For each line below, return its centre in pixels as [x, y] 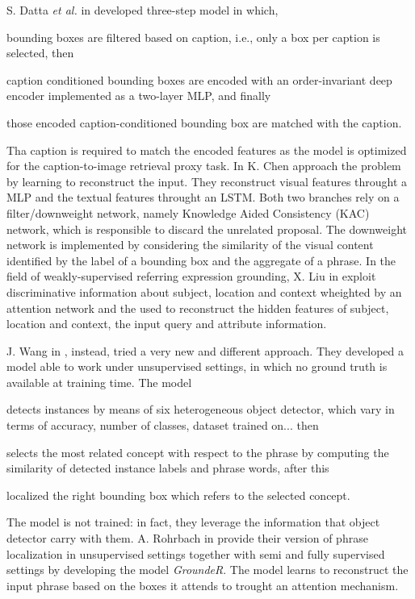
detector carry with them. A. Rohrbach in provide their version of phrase [187, 538]
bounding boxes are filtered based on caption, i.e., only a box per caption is [193, 37]
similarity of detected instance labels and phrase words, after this [168, 468]
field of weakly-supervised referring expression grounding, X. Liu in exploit [191, 276]
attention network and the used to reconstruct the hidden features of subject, [198, 308]
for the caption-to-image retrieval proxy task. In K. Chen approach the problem [204, 166]
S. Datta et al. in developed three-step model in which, [143, 10]
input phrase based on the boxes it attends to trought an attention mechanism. [203, 585]
